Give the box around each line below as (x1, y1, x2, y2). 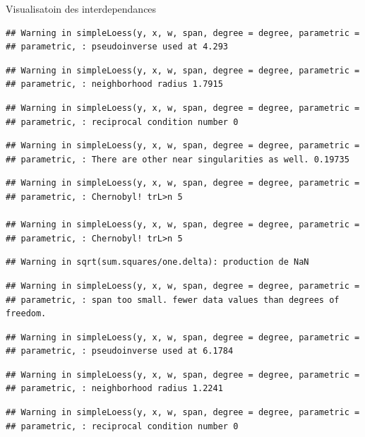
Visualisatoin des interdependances (6, 1, 157, 16)
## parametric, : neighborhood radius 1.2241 (6, 383, 223, 394)
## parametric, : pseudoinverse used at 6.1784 (6, 346, 234, 357)
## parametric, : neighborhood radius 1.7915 (6, 79, 223, 90)
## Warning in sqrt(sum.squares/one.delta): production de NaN (6, 257, 309, 268)
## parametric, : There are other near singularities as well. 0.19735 (6, 154, 349, 164)
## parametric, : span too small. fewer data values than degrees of (6, 294, 340, 305)
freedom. (6, 309, 47, 319)
